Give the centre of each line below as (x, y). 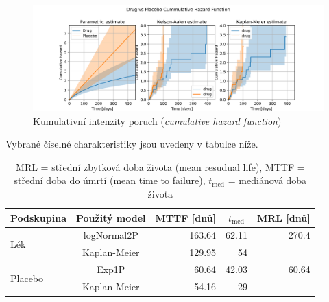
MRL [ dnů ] (283, 217)
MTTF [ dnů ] (186, 217)
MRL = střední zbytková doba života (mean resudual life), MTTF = (160, 166)
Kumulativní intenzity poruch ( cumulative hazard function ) (157, 120)
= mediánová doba (267, 180)
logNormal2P (111, 235)
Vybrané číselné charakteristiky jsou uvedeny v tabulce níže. (132, 144)
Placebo (27, 278)
